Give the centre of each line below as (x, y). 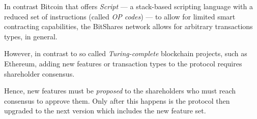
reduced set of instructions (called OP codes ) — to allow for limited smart (120, 16)
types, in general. (31, 36)
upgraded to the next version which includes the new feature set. (105, 111)
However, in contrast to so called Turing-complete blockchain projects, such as (126, 53)
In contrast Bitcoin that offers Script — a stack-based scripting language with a (128, 6)
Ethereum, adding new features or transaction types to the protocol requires (123, 63)
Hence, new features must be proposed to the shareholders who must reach (120, 91)
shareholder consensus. (39, 73)
